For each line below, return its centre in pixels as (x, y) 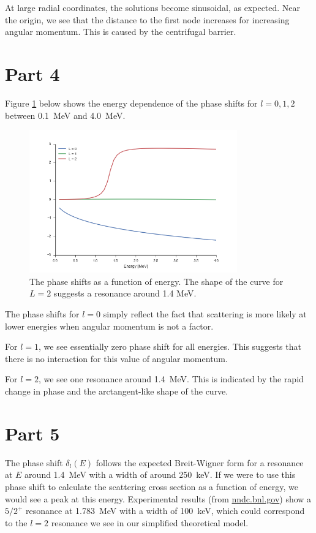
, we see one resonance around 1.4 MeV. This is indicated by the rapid (171, 379)
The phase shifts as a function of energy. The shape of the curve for (156, 281)
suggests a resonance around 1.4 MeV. (125, 293)
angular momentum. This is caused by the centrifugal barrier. (121, 32)
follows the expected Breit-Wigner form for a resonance (200, 462)
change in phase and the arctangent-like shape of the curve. (117, 391)
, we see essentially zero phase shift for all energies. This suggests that (170, 346)
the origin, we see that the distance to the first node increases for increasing (147, 19)
